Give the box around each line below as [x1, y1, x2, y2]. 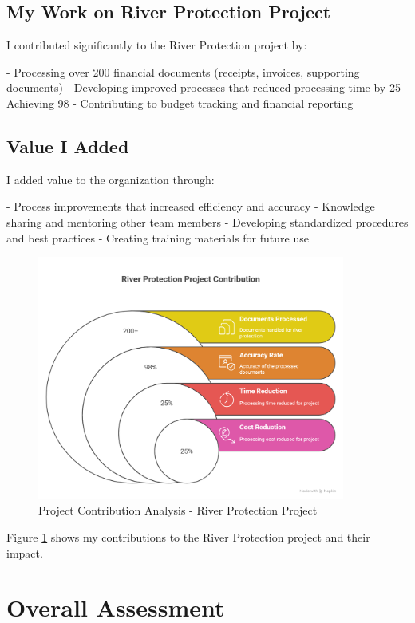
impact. [6, 544, 43, 561]
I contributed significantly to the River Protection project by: [6, 37, 307, 53]
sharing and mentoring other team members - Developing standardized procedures [6, 213, 409, 230]
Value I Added [6, 133, 129, 158]
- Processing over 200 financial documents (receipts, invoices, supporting [6, 63, 360, 80]
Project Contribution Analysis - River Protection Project [38, 502, 318, 519]
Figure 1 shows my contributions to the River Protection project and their [6, 529, 370, 546]
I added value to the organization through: [6, 171, 215, 187]
